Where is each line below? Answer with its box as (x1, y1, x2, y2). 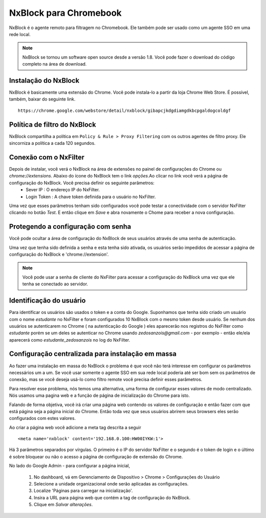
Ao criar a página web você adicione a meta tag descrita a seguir (9, 424, 141, 430)
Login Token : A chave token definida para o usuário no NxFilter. (26, 194, 156, 200)
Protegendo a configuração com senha (9, 222, 132, 231)
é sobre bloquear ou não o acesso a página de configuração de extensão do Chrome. (9, 453, 183, 459)
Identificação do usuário (9, 296, 86, 305)
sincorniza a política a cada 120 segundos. (9, 140, 96, 146)
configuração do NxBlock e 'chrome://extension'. (9, 251, 109, 257)
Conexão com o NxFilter (9, 153, 85, 161)
